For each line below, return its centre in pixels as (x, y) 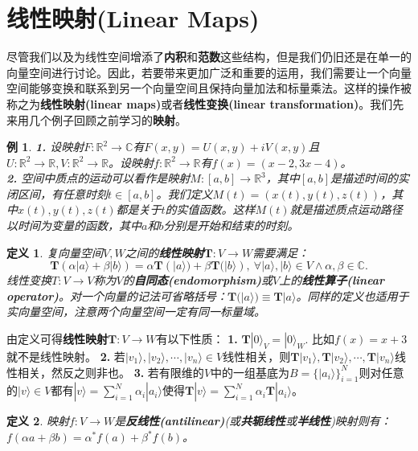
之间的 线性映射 (164, 252)
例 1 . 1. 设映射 (45, 147)
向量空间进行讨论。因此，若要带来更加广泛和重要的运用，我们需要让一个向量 (209, 72)
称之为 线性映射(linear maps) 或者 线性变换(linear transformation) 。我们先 (205, 103)
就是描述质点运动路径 (346, 209)
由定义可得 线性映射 (57, 339)
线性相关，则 (257, 357)
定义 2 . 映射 (38, 421)
